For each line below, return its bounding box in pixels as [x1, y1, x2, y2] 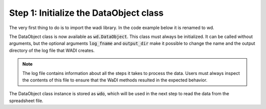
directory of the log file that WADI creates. [9, 47, 95, 53]
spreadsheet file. [9, 98, 44, 104]
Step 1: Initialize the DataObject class [9, 7, 164, 18]
